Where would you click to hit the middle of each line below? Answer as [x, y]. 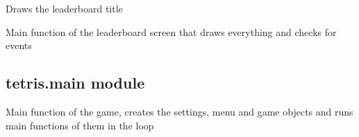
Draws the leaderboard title [64, 8]
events [19, 45]
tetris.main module [75, 83]
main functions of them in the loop [80, 125]
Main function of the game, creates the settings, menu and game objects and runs [179, 111]
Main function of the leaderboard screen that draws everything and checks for [171, 31]
